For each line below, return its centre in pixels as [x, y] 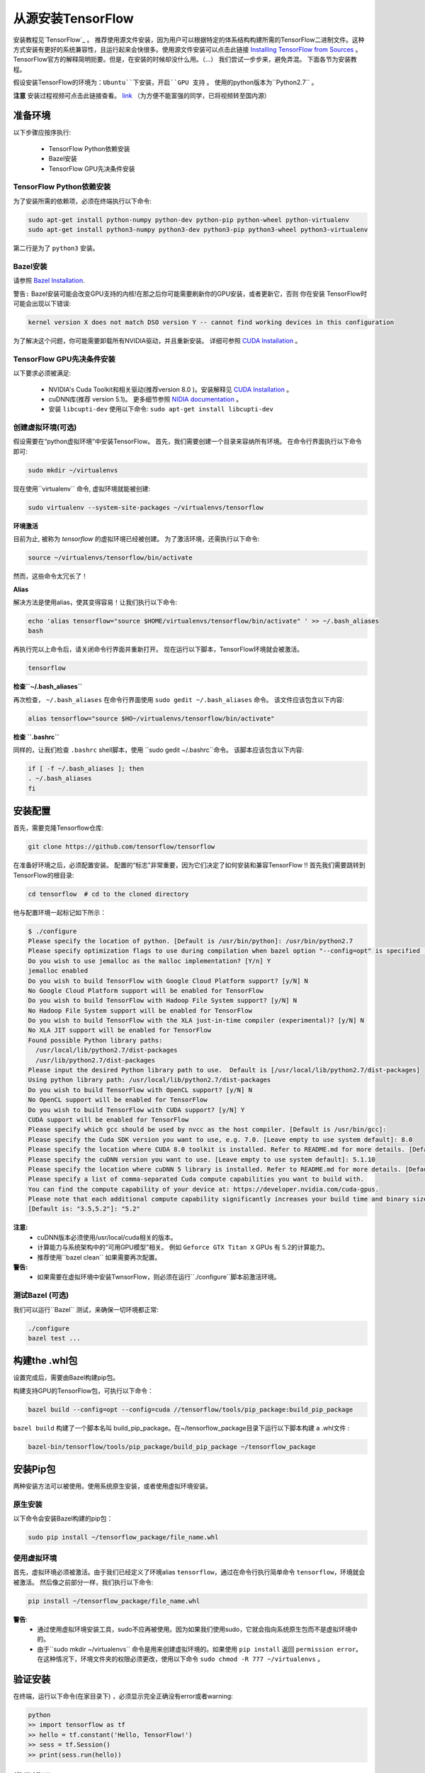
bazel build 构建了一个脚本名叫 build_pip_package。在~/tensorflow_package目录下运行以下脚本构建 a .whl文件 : [181, 1428]
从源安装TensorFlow [73, 18]
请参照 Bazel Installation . [49, 281]
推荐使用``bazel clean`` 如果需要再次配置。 [99, 1257]
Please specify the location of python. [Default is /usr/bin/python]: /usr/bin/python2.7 [191, 941]
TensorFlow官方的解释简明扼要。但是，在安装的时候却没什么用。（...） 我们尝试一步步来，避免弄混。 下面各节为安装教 [185, 60]
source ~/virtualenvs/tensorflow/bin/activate [110, 558]
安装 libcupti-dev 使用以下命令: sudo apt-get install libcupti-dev [161, 409]
